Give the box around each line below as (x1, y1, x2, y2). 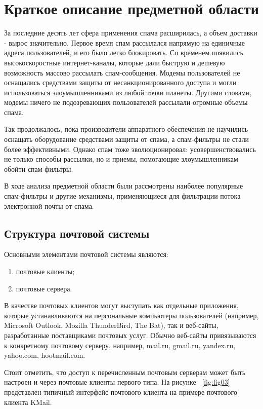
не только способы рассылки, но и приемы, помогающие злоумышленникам (4, 154, 238, 164)
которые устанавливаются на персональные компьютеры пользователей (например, (4, 310, 259, 320)
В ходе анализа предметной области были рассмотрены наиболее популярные (4, 180, 243, 191)
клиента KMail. (4, 396, 52, 407)
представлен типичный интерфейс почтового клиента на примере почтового (4, 386, 237, 397)
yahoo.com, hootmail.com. (4, 350, 85, 360)
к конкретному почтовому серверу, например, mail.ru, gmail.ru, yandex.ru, (4, 340, 236, 350)
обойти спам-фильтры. (4, 163, 73, 174)
